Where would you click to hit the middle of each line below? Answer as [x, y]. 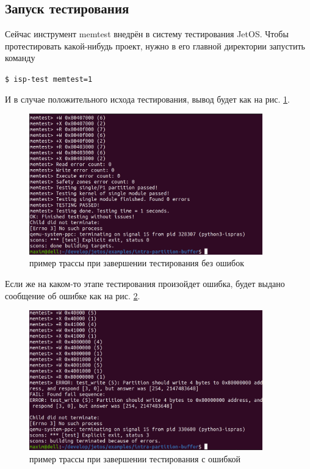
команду [20, 58]
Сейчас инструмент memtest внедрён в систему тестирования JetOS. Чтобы [147, 34]
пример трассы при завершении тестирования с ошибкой [135, 458]
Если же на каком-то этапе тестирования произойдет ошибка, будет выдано [145, 284]
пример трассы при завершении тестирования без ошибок [137, 263]
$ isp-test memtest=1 [49, 79]
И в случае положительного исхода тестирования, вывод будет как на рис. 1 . [147, 99]
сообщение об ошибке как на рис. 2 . [73, 295]
